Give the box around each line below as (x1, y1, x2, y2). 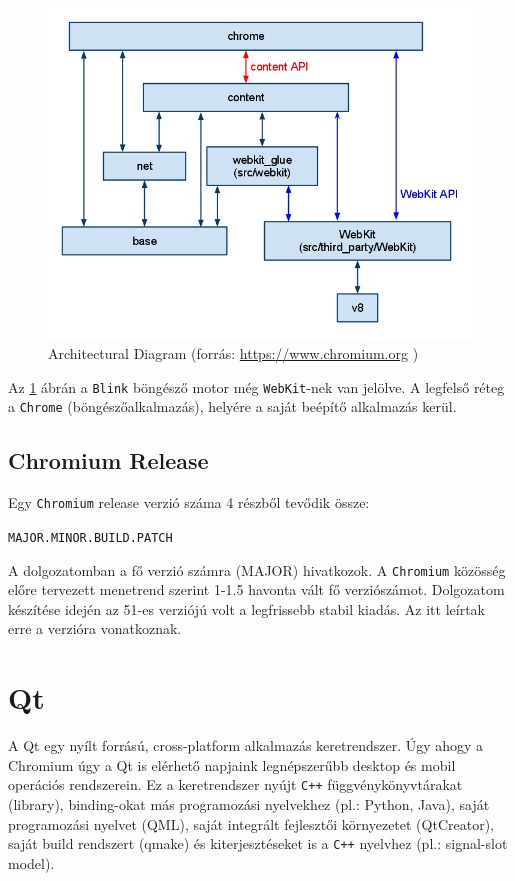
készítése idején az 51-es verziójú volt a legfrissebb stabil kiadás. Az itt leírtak (8, 598, 485, 619)
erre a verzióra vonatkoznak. (8, 618, 182, 639)
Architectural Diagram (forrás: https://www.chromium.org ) (48, 343, 419, 364)
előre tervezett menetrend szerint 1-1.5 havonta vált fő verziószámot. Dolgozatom (8, 579, 505, 600)
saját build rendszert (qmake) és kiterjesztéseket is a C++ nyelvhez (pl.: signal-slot (8, 833, 508, 854)
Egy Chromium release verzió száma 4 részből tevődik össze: (8, 492, 370, 513)
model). (8, 852, 55, 873)
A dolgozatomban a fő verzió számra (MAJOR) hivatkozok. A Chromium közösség (8, 559, 506, 580)
